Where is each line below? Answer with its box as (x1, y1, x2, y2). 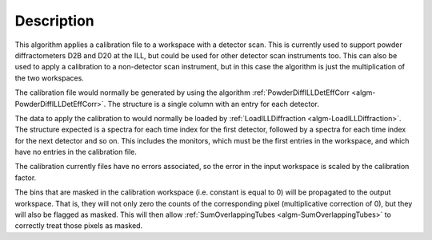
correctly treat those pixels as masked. (14, 221, 143, 230)
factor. (14, 172, 37, 183)
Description (14, 12, 95, 30)
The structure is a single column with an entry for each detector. (107, 99, 320, 108)
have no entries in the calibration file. (14, 148, 138, 157)
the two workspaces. (14, 73, 84, 83)
